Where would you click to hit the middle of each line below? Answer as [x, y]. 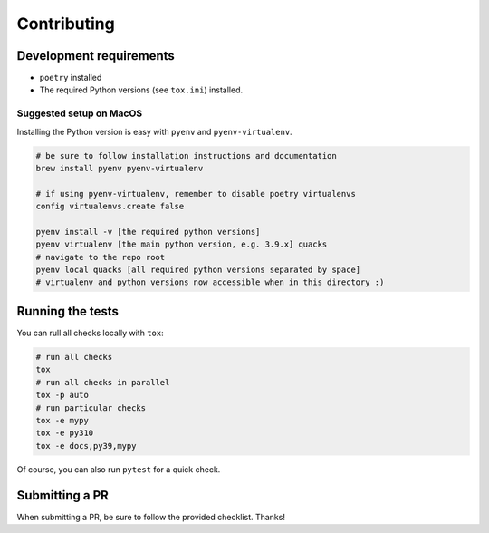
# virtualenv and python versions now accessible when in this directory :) [210, 282]
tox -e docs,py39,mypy [86, 446]
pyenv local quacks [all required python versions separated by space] [198, 270]
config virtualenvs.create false [110, 207]
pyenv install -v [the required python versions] [148, 232]
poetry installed [71, 78]
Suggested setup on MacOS [80, 113]
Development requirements [96, 56]
